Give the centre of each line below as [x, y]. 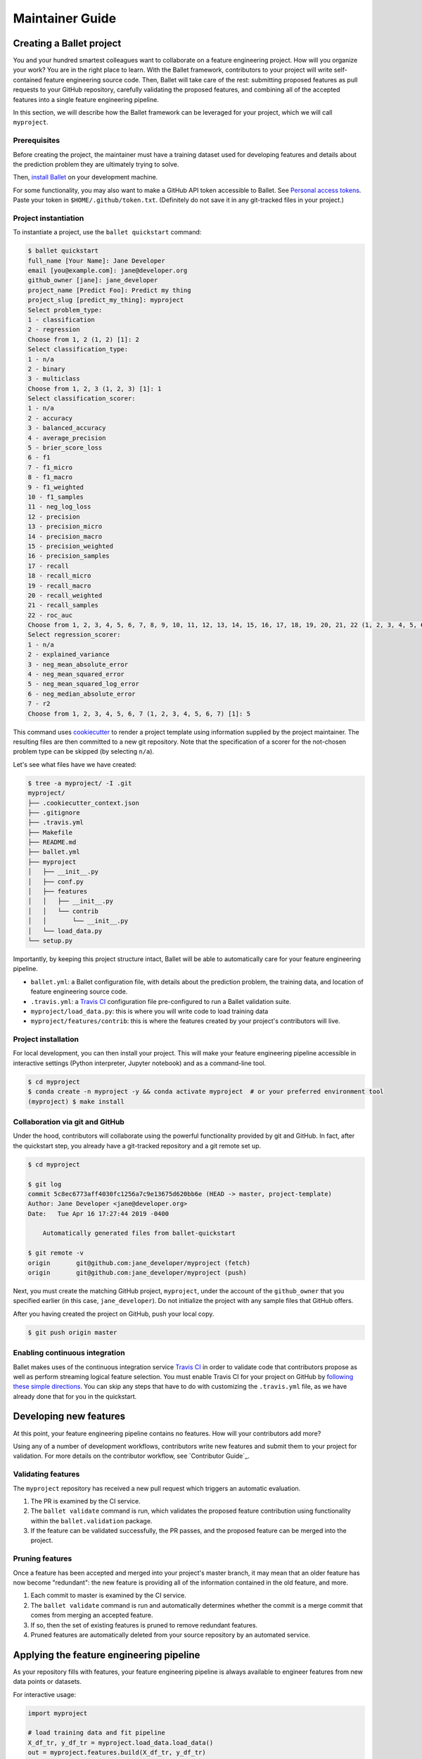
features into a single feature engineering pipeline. [86, 99]
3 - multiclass [54, 379]
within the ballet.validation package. [91, 1520]
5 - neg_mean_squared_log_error [84, 684]
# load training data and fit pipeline [96, 1733]
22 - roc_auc [50, 615]
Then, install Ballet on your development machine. [85, 177]
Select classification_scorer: [82, 399]
